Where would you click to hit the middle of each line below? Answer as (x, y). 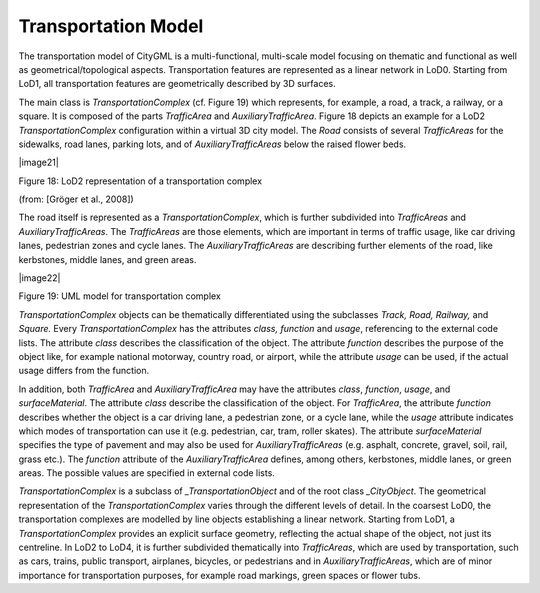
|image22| (39, 278)
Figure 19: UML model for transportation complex (120, 296)
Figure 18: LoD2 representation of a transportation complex (140, 181)
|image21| (38, 162)
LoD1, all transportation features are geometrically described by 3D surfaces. (177, 84)
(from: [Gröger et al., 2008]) (76, 199)
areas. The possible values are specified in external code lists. (146, 473)
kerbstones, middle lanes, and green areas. (107, 259)
